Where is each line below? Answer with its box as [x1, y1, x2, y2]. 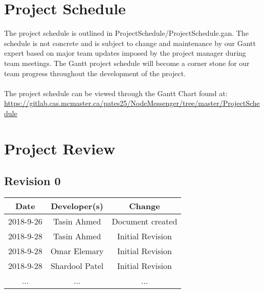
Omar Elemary [50, 245, 104, 257]
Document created [112, 215, 178, 228]
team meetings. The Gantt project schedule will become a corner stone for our [4, 57, 250, 68]
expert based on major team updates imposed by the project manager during [4, 48, 246, 58]
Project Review [4, 138, 116, 159]
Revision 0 [4, 173, 61, 189]
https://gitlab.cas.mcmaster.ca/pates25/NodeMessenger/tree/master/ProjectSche [4, 98, 260, 108]
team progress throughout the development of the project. [4, 67, 186, 78]
